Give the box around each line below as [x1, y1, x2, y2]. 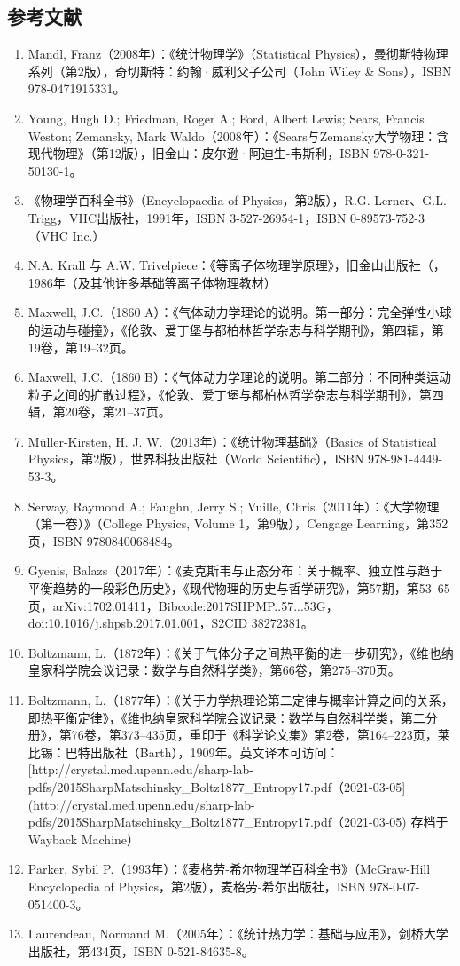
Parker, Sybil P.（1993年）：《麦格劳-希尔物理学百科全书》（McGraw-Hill [27, 859, 431, 878]
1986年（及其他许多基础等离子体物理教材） [27, 273, 277, 291]
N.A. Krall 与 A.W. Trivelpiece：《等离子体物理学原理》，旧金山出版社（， [27, 256, 446, 274]
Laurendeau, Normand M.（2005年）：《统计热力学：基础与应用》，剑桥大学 [27, 924, 448, 943]
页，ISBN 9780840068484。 [27, 531, 180, 550]
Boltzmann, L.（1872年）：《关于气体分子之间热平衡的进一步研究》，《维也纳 [27, 643, 454, 661]
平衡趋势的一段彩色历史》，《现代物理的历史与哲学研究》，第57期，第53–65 [27, 579, 450, 598]
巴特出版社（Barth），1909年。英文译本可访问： [65, 742, 339, 761]
